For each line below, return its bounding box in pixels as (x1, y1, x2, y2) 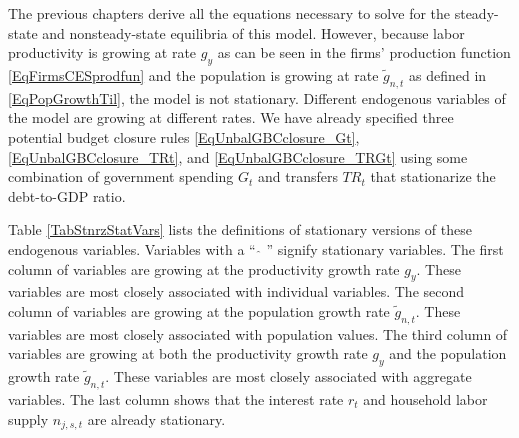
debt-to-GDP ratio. (8, 185, 126, 206)
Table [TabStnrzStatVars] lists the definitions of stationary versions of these (8, 219, 472, 240)
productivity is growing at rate (8, 42, 197, 63)
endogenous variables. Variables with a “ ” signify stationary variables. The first (8, 238, 504, 259)
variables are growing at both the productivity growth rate (8, 343, 368, 364)
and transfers (257, 166, 338, 187)
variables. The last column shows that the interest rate (8, 388, 344, 409)
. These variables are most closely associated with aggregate (105, 366, 472, 387)
